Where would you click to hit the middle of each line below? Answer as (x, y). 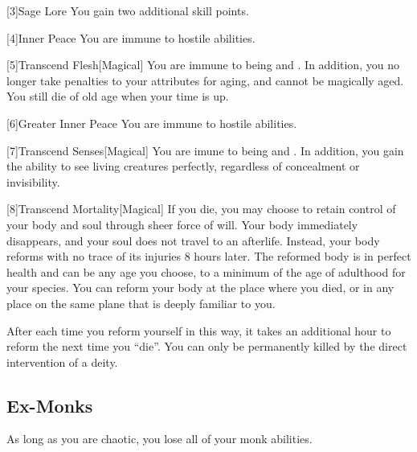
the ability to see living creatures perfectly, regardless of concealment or (183, 166)
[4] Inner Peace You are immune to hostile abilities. (131, 37)
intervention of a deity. (62, 362)
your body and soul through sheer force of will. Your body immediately (182, 224)
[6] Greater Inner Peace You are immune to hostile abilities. (152, 123)
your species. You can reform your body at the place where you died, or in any (200, 288)
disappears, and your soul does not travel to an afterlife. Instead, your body (193, 240)
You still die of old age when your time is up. (118, 96)
